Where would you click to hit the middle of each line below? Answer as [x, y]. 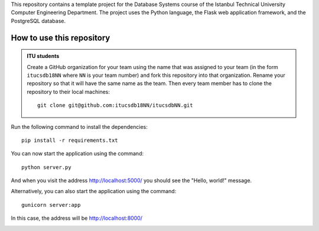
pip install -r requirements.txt [70, 140]
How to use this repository [61, 38]
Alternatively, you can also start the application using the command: [94, 191]
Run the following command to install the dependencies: [79, 126]
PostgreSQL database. [38, 21]
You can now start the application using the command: [77, 154]
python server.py [46, 167]
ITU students [43, 56]
